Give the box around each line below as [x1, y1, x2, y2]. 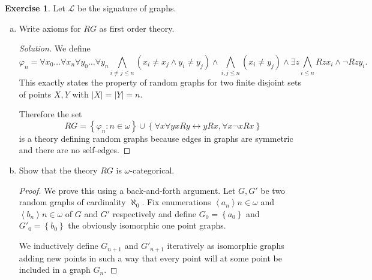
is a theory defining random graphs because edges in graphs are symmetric [19, 132, 293, 144]
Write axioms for [19, 22, 81, 34]
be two [260, 184, 286, 196]
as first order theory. [99, 22, 175, 34]
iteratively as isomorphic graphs [167, 239, 284, 252]
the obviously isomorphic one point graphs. [68, 219, 226, 232]
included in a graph [19, 263, 91, 276]
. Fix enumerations [142, 196, 211, 208]
